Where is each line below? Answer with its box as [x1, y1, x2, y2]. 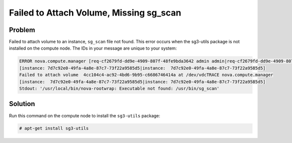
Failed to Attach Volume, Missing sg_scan [9, 7, 182, 18]
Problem [9, 26, 36, 34]
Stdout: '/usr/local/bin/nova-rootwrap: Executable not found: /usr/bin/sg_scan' [19, 86, 220, 91]
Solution [9, 100, 35, 108]
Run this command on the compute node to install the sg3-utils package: [9, 112, 161, 119]
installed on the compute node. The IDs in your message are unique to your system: [9, 45, 177, 51]
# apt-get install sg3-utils [19, 125, 89, 131]
